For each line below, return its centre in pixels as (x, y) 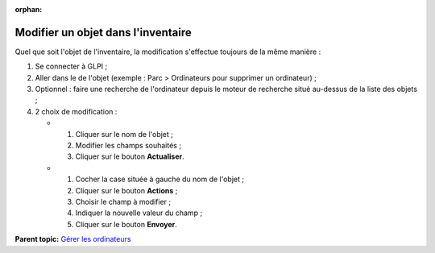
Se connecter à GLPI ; (71, 66)
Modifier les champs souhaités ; (128, 146)
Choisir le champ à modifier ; (123, 201)
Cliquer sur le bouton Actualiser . (130, 156)
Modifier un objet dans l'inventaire (104, 32)
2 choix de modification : (76, 111)
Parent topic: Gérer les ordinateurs (73, 239)
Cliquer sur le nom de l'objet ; (124, 134)
